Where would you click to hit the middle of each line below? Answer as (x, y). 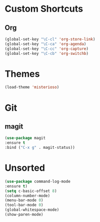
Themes (22, 74)
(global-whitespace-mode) (32, 210)
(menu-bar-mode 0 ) (24, 200)
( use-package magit (25, 138)
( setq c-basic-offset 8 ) (31, 191)
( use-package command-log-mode (38, 181)
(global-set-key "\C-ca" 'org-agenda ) (45, 44)
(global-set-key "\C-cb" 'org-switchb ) (47, 53)
